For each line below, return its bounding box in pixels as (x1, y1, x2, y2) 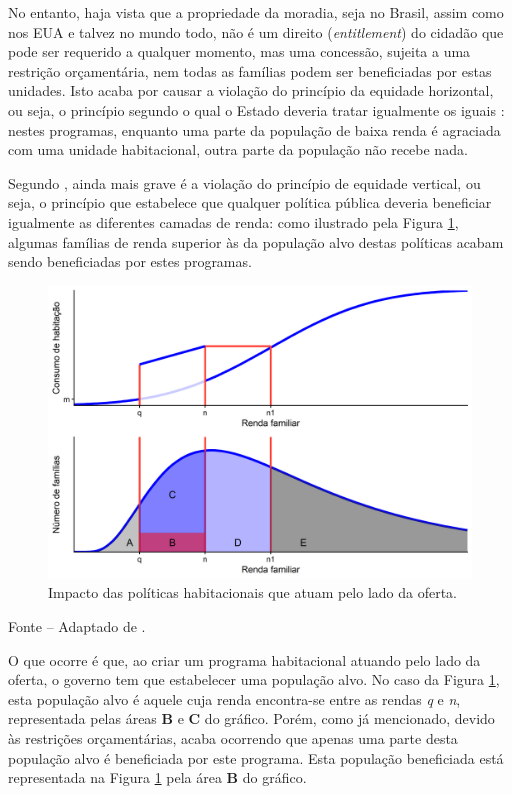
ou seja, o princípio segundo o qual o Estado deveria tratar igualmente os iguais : (8, 99, 505, 120)
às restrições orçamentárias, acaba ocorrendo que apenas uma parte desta (8, 728, 458, 749)
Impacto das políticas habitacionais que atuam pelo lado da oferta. (48, 582, 458, 603)
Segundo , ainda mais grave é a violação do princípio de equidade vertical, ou (8, 172, 481, 193)
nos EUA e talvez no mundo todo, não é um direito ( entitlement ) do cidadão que (8, 21, 504, 42)
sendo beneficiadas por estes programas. (8, 251, 252, 272)
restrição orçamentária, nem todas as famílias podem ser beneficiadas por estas (8, 60, 492, 81)
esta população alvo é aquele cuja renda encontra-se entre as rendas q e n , (8, 688, 461, 709)
